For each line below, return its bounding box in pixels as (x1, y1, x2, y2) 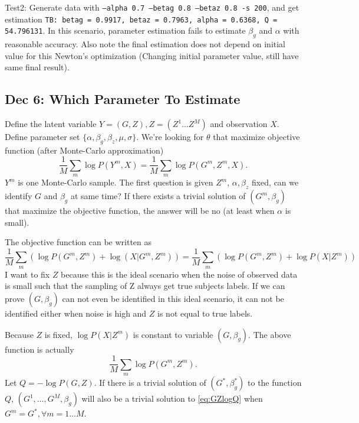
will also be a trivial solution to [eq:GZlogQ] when (81, 392, 263, 405)
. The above (248, 328, 291, 340)
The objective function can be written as (5, 236, 152, 248)
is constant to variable (133, 328, 213, 340)
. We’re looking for (136, 131, 204, 143)
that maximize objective (213, 131, 300, 143)
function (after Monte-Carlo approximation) (5, 144, 164, 156)
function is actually (5, 343, 74, 355)
